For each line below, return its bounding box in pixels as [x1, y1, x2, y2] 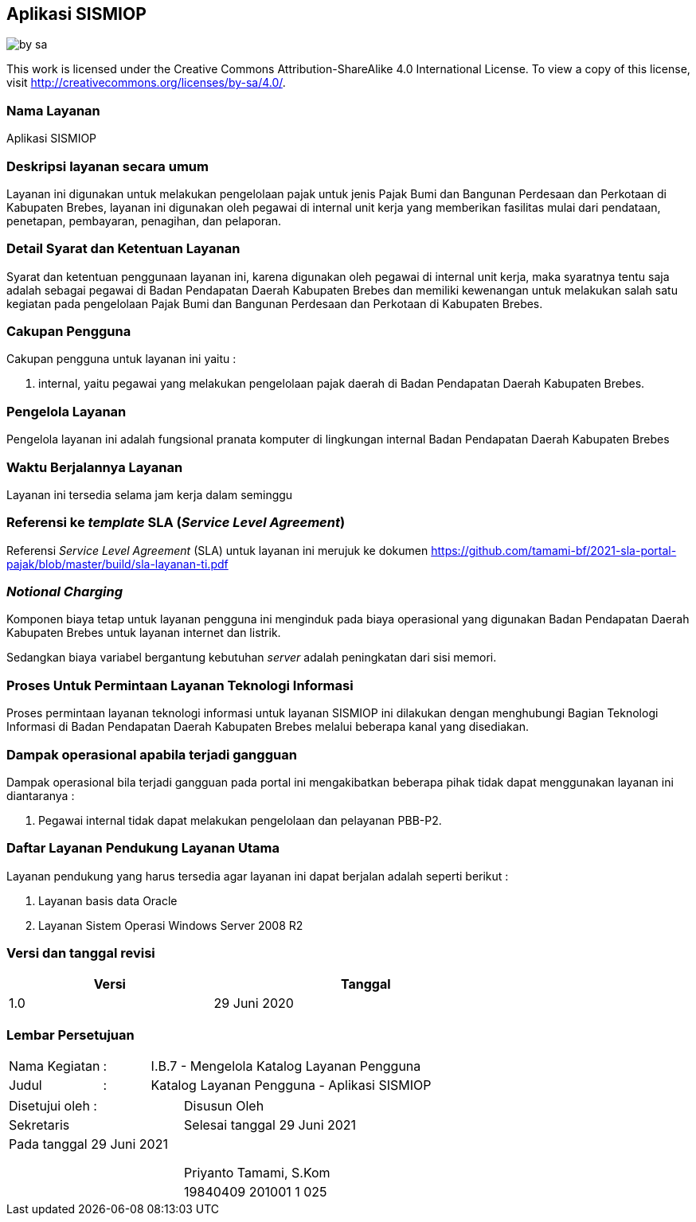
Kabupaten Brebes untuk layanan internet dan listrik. [6, 626, 281, 640]
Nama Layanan [6, 102, 100, 119]
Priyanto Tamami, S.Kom [184, 1165, 330, 1181]
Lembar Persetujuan [6, 1026, 135, 1043]
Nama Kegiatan [9, 1058, 100, 1075]
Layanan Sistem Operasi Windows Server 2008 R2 [38, 918, 303, 932]
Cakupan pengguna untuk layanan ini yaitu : [6, 352, 237, 366]
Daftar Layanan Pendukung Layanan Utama [6, 840, 280, 857]
